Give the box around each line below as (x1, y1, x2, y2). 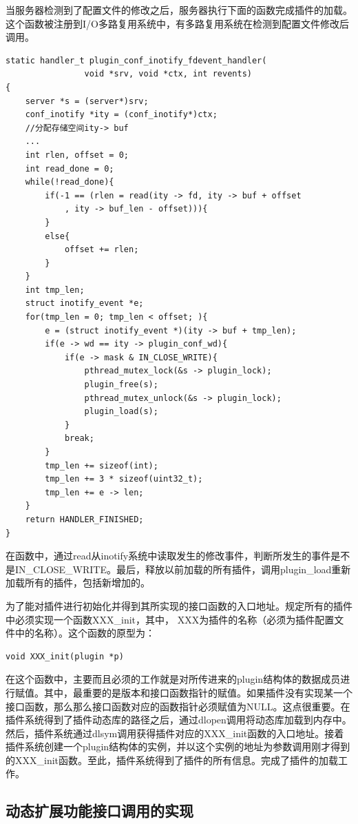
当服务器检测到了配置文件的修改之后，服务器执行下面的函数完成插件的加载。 (6, 3, 352, 17)
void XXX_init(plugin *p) (6, 651, 124, 661)
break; (64, 433, 94, 444)
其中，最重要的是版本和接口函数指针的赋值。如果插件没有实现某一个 (43, 685, 352, 699)
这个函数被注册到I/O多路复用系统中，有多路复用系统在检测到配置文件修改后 (6, 16, 349, 30)
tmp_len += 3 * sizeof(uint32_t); (45, 474, 203, 484)
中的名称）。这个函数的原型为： (14, 626, 155, 640)
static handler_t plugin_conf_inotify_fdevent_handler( (6, 55, 267, 65)
